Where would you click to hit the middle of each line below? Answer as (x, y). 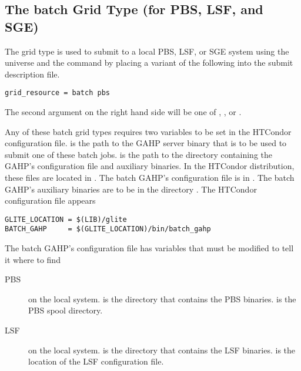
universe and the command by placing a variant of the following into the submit (149, 63)
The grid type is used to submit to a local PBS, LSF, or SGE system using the (147, 51)
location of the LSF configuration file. (96, 361)
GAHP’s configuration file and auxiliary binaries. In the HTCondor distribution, (150, 166)
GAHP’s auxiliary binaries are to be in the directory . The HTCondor (131, 189)
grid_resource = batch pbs (57, 93)
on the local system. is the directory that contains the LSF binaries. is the (162, 350)
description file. (32, 74)
